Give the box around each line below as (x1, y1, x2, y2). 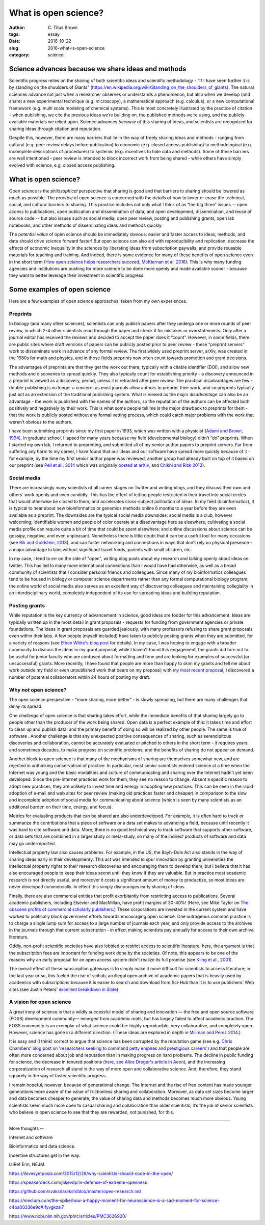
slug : (9, 45, 20, 51)
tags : (9, 31, 20, 37)
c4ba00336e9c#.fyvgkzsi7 (9, 1204, 64, 1210)
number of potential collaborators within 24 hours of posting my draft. (9, 674, 151, 680)
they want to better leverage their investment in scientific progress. (9, 272, 145, 278)
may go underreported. (9, 840, 56, 846)
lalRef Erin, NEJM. (9, 1161, 46, 1168)
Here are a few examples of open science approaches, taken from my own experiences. (9, 298, 187, 304)
